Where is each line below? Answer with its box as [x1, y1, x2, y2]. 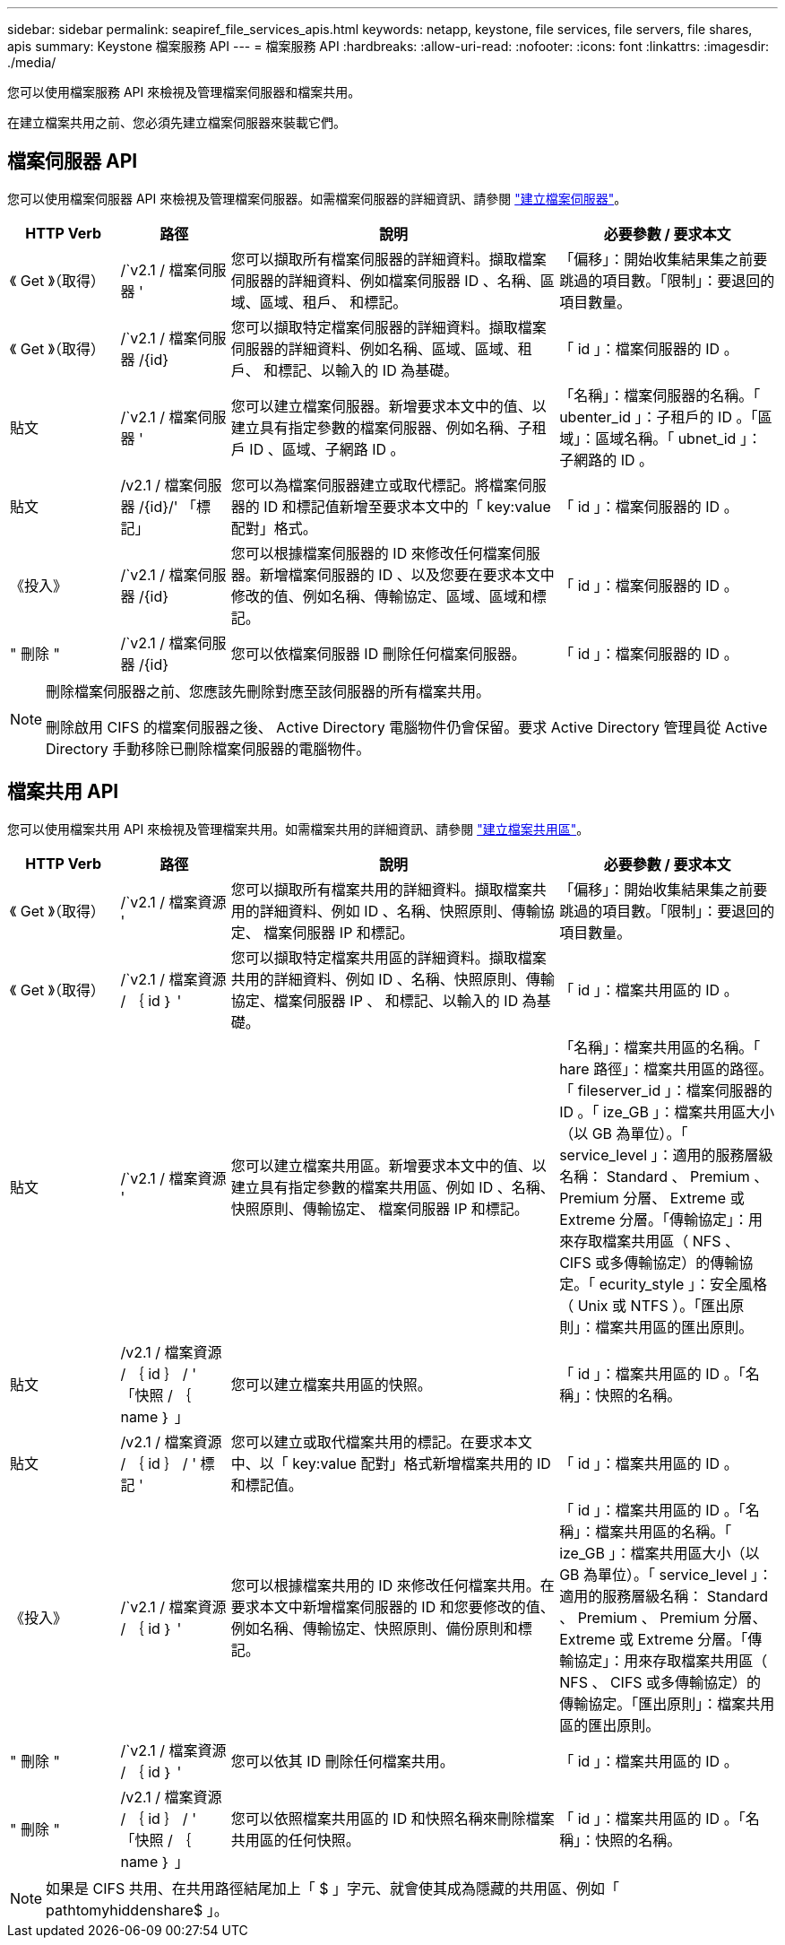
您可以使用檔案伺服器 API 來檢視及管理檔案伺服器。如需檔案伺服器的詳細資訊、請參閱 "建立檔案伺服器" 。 [7, 190, 627, 206]
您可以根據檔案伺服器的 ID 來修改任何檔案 [230, 543, 512, 562]
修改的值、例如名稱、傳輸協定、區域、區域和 [230, 586, 532, 605]
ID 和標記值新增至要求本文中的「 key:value [263, 497, 551, 516]
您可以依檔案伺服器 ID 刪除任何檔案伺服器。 [230, 644, 526, 663]
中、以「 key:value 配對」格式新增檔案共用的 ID [230, 1454, 551, 1472]
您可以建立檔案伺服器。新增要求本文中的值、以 [230, 396, 547, 415]
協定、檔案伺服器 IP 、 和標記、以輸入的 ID [230, 991, 519, 1010]
